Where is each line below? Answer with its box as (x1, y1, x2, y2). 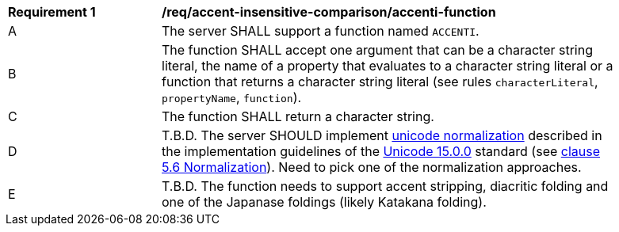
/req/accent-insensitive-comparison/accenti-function (162, 4, 496, 20)
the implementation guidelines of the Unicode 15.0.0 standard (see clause (162, 143, 601, 159)
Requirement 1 (8, 4, 96, 20)
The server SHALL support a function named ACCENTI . (162, 23, 480, 39)
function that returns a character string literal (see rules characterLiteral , (162, 74, 598, 89)
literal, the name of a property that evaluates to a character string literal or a (162, 58, 613, 74)
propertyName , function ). (162, 89, 302, 105)
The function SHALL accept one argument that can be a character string (162, 42, 594, 58)
